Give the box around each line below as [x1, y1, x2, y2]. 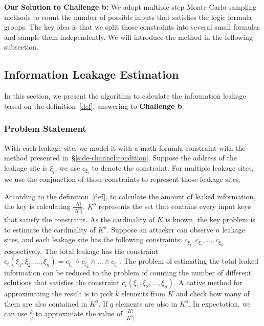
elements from [121, 288, 165, 299]
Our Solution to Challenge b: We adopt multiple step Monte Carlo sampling [4, 2, 257, 12]
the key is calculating [4, 201, 71, 212]
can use [4, 308, 28, 319]
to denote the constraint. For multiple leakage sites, [92, 162, 254, 173]
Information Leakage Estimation [4, 66, 179, 82]
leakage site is [4, 162, 48, 173]
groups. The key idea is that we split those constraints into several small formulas [4, 21, 260, 32]
